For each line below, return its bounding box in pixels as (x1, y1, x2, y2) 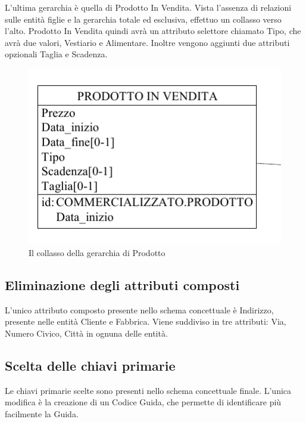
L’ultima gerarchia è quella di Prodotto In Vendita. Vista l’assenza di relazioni (5, 1, 292, 13)
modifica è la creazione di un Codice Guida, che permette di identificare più (5, 396, 282, 408)
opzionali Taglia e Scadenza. (5, 48, 108, 60)
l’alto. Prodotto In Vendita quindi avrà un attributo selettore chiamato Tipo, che (5, 24, 301, 37)
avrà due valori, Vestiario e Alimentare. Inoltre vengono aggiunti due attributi (5, 36, 290, 48)
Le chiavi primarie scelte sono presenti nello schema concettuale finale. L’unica (5, 384, 292, 396)
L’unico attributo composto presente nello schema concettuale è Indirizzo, (5, 303, 274, 316)
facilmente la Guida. (5, 407, 79, 420)
